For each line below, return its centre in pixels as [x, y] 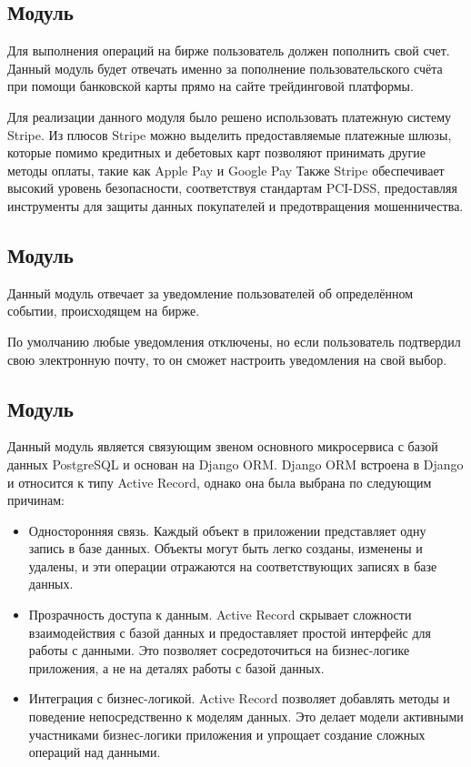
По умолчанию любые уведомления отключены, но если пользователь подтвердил [234, 341]
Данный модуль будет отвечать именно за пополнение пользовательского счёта [225, 68]
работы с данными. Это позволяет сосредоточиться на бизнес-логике [219, 650]
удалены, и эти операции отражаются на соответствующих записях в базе [233, 565]
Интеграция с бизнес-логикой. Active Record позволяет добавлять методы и [239, 698]
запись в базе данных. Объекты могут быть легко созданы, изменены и [225, 548]
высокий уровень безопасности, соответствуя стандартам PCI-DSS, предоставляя [232, 188]
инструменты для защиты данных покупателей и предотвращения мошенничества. [235, 205]
